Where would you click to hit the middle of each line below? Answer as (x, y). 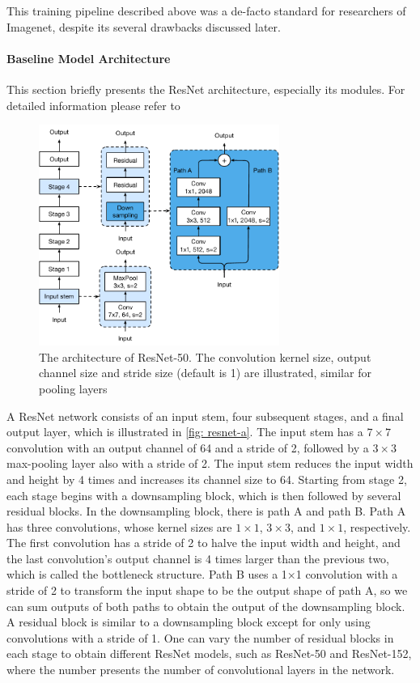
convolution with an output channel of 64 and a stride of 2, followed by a (188, 447)
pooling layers (73, 388)
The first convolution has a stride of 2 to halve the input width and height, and (204, 543)
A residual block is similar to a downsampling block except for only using (189, 622)
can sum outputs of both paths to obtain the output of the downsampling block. (206, 606)
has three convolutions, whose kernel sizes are (119, 526)
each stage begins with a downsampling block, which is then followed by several (204, 495)
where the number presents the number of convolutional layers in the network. (201, 670)
